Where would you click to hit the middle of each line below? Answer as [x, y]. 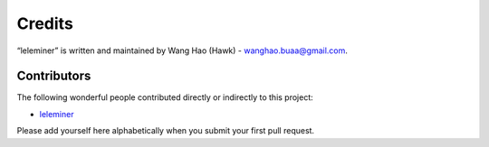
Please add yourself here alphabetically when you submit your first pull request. [166, 131]
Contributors [54, 76]
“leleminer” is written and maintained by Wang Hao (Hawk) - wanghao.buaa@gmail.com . [182, 51]
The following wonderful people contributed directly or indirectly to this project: [165, 97]
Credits [45, 23]
